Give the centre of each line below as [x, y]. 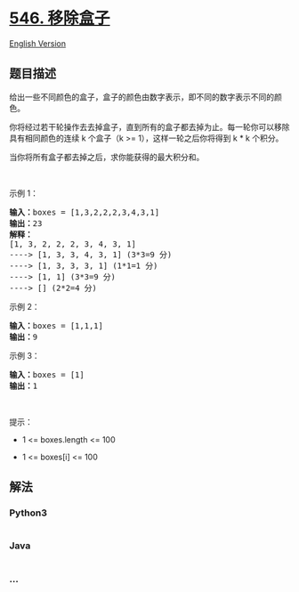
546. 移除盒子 [60, 18]
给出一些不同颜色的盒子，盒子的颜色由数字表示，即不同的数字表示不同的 [141, 97]
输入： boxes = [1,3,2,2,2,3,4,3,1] [85, 212]
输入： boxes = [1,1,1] [57, 325]
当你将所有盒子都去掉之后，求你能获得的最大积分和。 [107, 157]
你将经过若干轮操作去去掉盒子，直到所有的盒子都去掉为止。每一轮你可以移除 [149, 126]
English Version [38, 43]
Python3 [28, 513]
